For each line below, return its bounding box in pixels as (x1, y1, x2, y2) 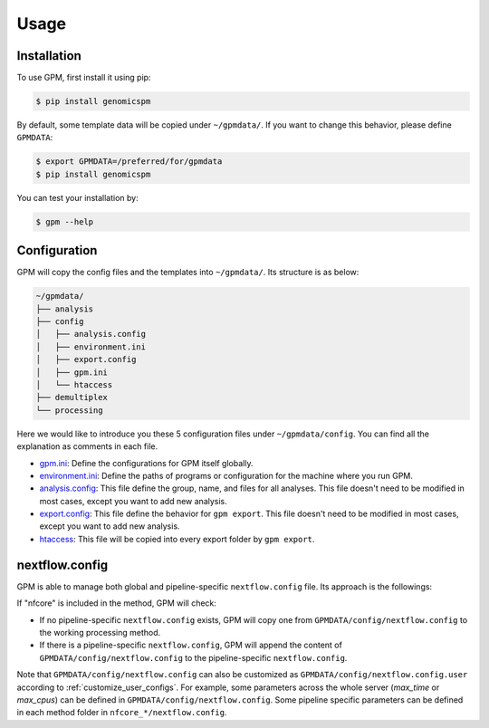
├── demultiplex (35, 392, 109, 403)
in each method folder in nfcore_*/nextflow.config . (16, 707, 227, 718)
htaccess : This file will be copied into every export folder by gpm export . (39, 533, 315, 544)
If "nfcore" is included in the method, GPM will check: (16, 598, 217, 608)
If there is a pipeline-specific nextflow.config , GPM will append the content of (39, 639, 343, 651)
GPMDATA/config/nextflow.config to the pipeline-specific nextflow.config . (39, 652, 348, 663)
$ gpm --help (35, 216, 94, 226)
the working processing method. (39, 627, 161, 637)
